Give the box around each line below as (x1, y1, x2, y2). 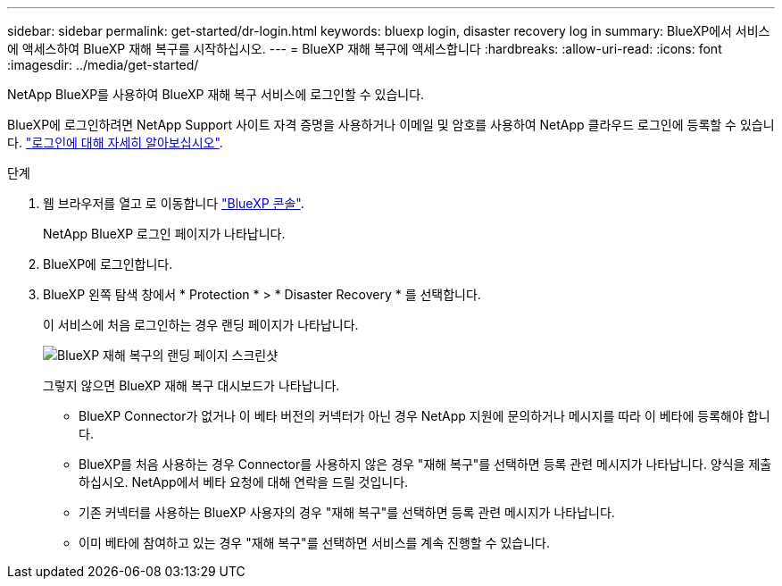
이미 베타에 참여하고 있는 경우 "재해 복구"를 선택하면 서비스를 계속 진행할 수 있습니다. (79, 535, 551, 550)
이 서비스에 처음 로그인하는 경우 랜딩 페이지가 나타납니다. (43, 317, 359, 332)
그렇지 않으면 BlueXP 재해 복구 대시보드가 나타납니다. (43, 378, 340, 393)
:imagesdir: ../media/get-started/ (7, 57, 199, 72)
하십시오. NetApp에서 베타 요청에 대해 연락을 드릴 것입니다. (79, 474, 409, 490)
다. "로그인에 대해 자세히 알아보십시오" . (7, 135, 223, 150)
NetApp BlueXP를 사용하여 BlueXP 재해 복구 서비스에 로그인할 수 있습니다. (7, 87, 425, 102)
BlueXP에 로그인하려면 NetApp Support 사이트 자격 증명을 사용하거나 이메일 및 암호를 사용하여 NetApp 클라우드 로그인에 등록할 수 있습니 (7, 117, 775, 132)
